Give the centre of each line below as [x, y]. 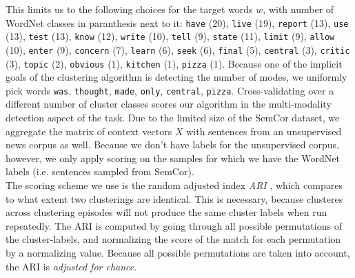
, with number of [298, 9]
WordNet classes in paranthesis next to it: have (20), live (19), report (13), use [177, 22]
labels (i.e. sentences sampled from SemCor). [100, 171]
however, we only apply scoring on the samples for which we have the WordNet [173, 158]
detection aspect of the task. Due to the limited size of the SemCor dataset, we [173, 118]
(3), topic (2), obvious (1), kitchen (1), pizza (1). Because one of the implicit [174, 63]
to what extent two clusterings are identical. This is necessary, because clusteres [174, 198]
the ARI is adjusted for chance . [71, 266]
